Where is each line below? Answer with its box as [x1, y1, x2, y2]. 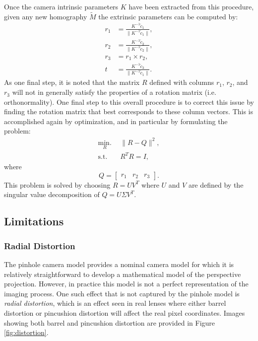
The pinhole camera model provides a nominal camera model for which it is [4, 259, 234, 270]
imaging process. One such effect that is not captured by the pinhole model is [4, 288, 240, 298]
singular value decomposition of [4, 189, 100, 200]
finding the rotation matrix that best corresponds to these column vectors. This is [4, 106, 254, 117]
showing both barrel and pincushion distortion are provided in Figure [4, 317, 215, 328]
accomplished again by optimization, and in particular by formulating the [4, 116, 228, 126]
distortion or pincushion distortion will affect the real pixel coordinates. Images [4, 308, 245, 318]
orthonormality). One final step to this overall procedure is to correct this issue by [4, 96, 254, 107]
